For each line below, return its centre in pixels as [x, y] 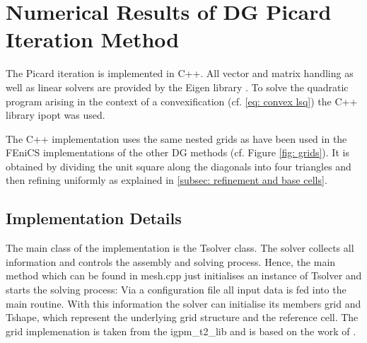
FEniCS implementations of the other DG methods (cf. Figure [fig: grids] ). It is [177, 152]
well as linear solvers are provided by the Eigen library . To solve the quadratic [177, 87]
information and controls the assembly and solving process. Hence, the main [171, 261]
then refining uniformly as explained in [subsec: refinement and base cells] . [167, 180]
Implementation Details [94, 218]
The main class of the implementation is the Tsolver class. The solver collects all [180, 248]
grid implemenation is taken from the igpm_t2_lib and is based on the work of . [181, 331]
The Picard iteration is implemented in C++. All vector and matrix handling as [180, 73]
